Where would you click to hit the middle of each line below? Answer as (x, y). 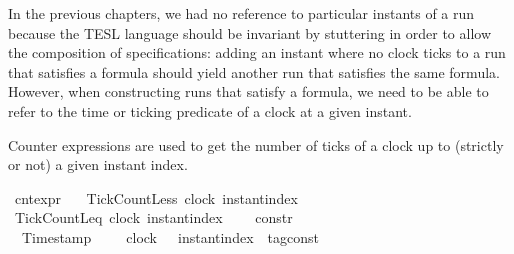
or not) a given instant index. (98, 164)
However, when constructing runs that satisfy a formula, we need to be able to (248, 91)
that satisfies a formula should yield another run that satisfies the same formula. (254, 71)
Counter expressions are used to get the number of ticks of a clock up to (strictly (256, 144)
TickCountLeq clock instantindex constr (153, 217)
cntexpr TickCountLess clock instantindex (156, 197)
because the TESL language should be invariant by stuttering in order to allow (250, 32)
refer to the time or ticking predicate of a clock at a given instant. (210, 110)
